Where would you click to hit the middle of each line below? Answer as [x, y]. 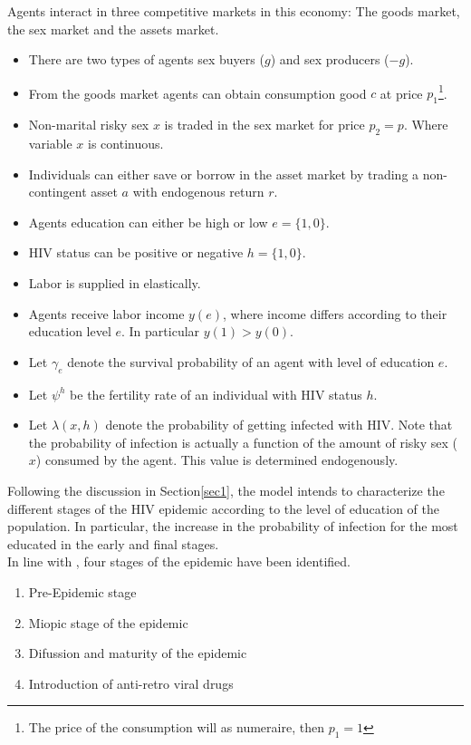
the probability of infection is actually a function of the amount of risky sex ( [243, 442]
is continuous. [126, 144]
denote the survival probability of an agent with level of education [251, 361]
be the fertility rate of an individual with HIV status [216, 394]
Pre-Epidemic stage [82, 591]
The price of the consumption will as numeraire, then [176, 727]
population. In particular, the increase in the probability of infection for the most [233, 526]
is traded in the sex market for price [264, 125]
